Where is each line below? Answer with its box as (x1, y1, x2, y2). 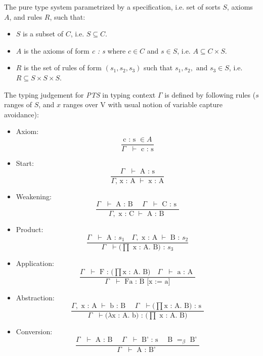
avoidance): (4, 109, 39, 119)
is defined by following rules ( (164, 89, 256, 100)
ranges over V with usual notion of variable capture (63, 99, 223, 110)
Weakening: (16, 191, 52, 201)
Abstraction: (16, 292, 55, 302)
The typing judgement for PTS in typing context (4, 89, 156, 100)
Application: (16, 257, 54, 268)
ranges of (4, 99, 32, 110)
